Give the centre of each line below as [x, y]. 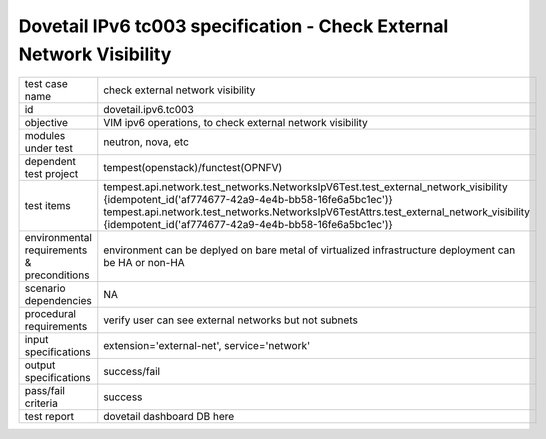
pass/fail [44, 391]
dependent [50, 162]
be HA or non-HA [144, 263]
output [40, 365]
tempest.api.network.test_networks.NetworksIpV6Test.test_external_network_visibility [306, 187]
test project [51, 174]
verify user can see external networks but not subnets [231, 320]
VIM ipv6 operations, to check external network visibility [236, 123]
